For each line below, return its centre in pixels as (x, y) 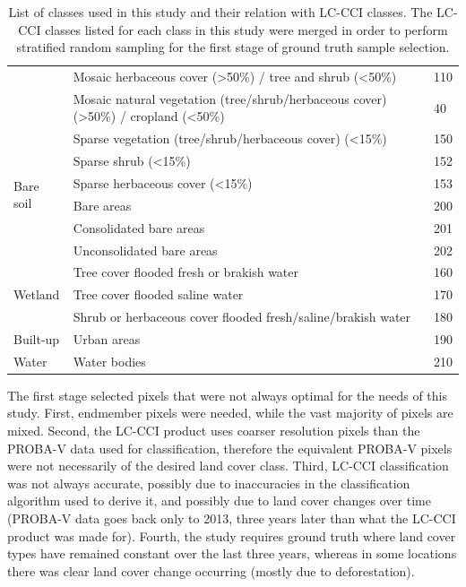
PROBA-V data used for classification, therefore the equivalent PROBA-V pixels (230, 448)
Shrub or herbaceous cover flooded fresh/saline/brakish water (242, 317)
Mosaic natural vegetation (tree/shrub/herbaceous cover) (230, 98)
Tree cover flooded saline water (158, 294)
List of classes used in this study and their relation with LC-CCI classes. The (220, 12)
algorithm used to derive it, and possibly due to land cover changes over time (219, 501)
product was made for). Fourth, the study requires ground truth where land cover (232, 535)
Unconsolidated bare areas (145, 250)
